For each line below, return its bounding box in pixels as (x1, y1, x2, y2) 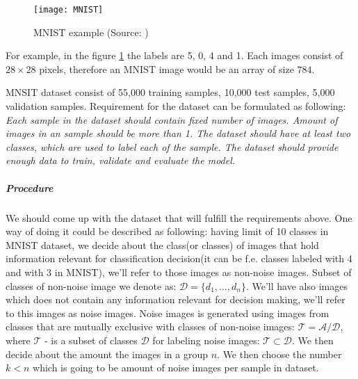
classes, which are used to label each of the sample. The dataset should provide (6, 139, 339, 154)
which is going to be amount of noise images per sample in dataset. (33, 360, 319, 375)
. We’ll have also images (245, 278, 348, 293)
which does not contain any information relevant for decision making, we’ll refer (6, 292, 345, 307)
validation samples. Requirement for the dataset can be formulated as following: (6, 99, 346, 113)
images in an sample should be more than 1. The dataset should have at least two (6, 126, 351, 140)
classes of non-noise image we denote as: (6, 278, 177, 293)
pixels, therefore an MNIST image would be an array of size (39, 61, 294, 76)
